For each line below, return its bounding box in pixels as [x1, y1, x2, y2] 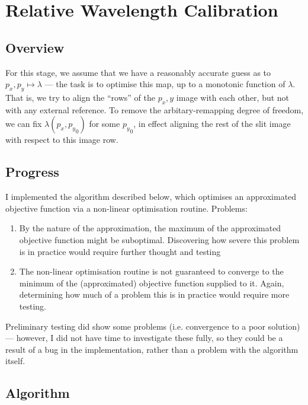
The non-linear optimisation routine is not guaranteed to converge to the [19, 265, 284, 278]
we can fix [5, 117, 42, 130]
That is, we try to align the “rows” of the [5, 91, 155, 103]
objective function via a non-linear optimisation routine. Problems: [5, 202, 248, 214]
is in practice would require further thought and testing [19, 245, 221, 257]
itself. [5, 355, 25, 367]
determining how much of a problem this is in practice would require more [19, 288, 290, 301]
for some [89, 117, 120, 130]
